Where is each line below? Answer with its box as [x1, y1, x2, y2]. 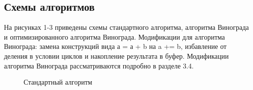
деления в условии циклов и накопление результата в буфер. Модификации [4, 50, 229, 61]
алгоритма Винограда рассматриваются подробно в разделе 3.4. [4, 60, 194, 70]
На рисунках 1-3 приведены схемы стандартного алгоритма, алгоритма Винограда [4, 22, 249, 32]
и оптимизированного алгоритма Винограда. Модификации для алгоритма [4, 31, 225, 42]
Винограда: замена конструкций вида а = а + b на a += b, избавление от [4, 41, 227, 51]
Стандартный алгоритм [24, 77, 92, 87]
